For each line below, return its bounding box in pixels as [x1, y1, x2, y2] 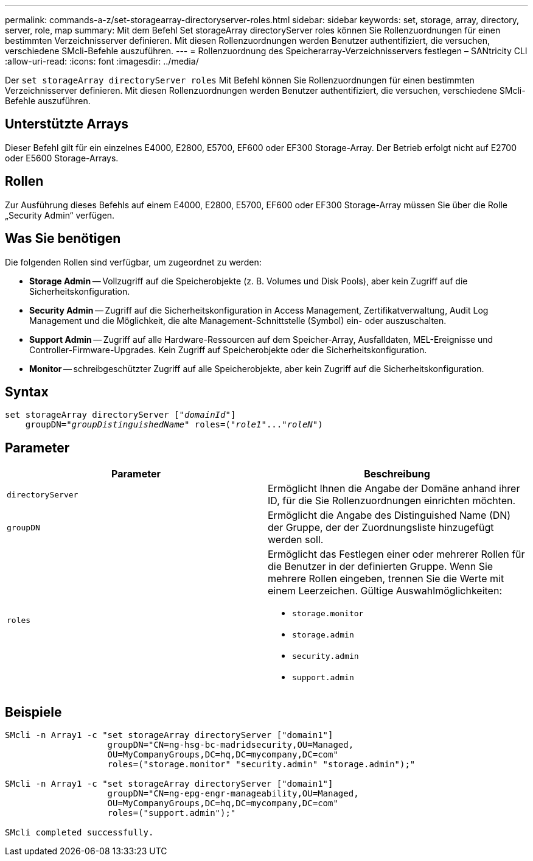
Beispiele [5, 704, 62, 720]
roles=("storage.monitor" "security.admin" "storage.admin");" [107, 759, 416, 770]
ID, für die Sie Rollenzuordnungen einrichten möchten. [268, 494, 516, 507]
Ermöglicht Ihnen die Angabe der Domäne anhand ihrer [268, 482, 520, 495]
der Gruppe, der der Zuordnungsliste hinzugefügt [268, 521, 494, 534]
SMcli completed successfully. [5, 828, 154, 838]
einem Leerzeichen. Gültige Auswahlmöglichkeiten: [268, 585, 503, 597]
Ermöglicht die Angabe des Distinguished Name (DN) [268, 509, 511, 522]
